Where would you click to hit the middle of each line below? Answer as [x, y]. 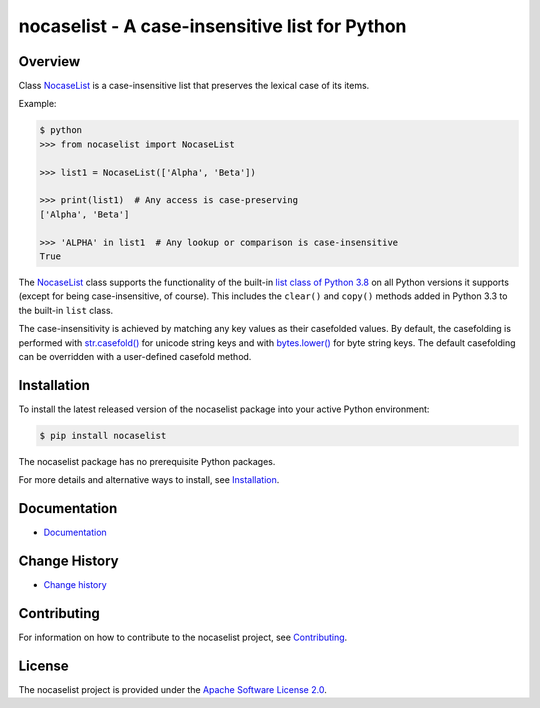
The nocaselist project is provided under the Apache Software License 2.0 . [172, 689]
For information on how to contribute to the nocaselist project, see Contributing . [183, 637]
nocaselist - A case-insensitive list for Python [212, 26]
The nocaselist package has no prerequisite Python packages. [147, 461]
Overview [49, 61]
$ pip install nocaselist [103, 435]
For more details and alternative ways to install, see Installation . [149, 480]
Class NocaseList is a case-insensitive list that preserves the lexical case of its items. [194, 86]
